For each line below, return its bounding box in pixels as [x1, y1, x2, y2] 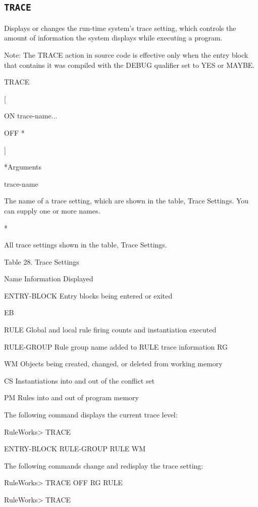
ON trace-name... [4, 110, 58, 121]
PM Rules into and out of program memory [4, 392, 139, 403]
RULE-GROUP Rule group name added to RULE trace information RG [4, 341, 228, 352]
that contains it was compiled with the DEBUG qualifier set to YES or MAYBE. [4, 59, 255, 70]
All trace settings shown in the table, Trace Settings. [4, 239, 167, 250]
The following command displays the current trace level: [4, 409, 178, 420]
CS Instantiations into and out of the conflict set [4, 375, 155, 386]
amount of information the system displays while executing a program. [4, 32, 223, 43]
